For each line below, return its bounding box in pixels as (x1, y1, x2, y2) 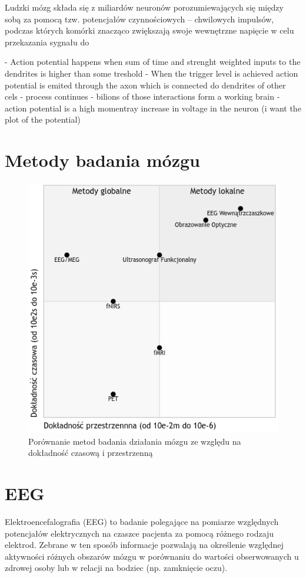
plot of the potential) (5, 113, 81, 126)
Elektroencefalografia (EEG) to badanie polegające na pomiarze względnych (5, 515, 279, 527)
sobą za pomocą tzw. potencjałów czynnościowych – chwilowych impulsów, (5, 12, 274, 25)
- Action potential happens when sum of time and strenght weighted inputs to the (5, 55, 301, 68)
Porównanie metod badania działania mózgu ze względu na (28, 435, 241, 447)
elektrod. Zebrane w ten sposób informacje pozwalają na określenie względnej (5, 538, 284, 551)
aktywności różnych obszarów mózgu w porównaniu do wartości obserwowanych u (5, 550, 299, 562)
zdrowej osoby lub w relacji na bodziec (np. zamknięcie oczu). (5, 561, 228, 574)
